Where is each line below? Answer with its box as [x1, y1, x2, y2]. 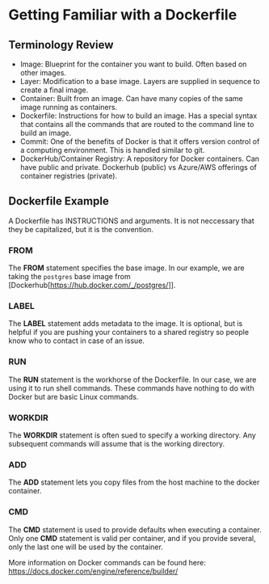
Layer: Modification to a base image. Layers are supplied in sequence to [19, 77, 260, 86]
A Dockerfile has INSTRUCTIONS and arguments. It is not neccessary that [8, 216, 254, 226]
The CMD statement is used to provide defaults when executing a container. [8, 524, 263, 535]
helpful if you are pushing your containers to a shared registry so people [8, 328, 249, 337]
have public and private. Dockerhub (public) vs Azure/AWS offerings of [19, 163, 257, 171]
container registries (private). [19, 171, 118, 180]
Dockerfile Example [8, 194, 109, 208]
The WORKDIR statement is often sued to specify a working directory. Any [8, 430, 256, 440]
